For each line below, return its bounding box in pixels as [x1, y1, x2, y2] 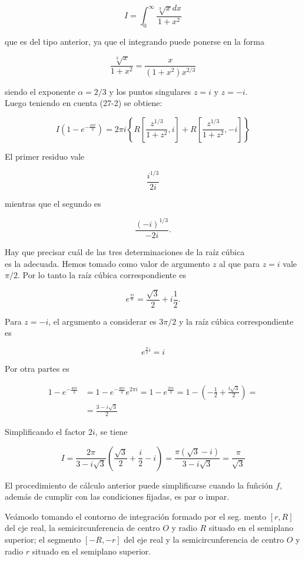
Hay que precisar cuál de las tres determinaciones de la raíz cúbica [5, 246, 245, 258]
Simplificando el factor [5, 425, 86, 438]
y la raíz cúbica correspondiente [178, 315, 294, 327]
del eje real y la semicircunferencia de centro [124, 533, 284, 546]
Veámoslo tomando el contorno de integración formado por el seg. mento [5, 510, 267, 522]
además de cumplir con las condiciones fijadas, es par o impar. [5, 490, 230, 503]
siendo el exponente [5, 85, 75, 97]
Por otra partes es [5, 362, 69, 374]
